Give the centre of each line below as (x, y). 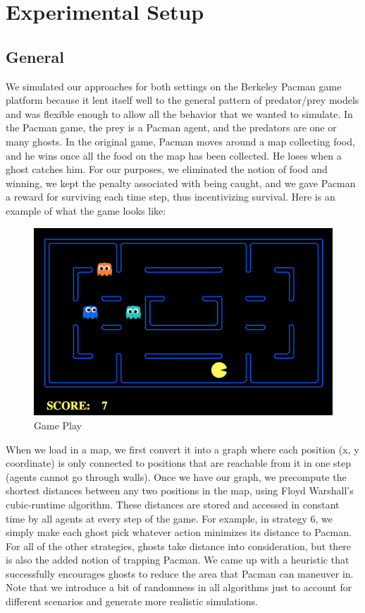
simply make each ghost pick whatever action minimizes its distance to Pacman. (179, 532)
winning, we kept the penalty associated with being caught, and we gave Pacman (181, 183)
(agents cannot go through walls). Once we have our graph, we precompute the (176, 476)
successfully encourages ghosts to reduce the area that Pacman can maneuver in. (180, 573)
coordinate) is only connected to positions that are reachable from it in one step (179, 463)
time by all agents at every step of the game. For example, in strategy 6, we (169, 518)
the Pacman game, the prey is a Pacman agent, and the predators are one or (171, 127)
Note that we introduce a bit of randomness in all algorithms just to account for (179, 587)
